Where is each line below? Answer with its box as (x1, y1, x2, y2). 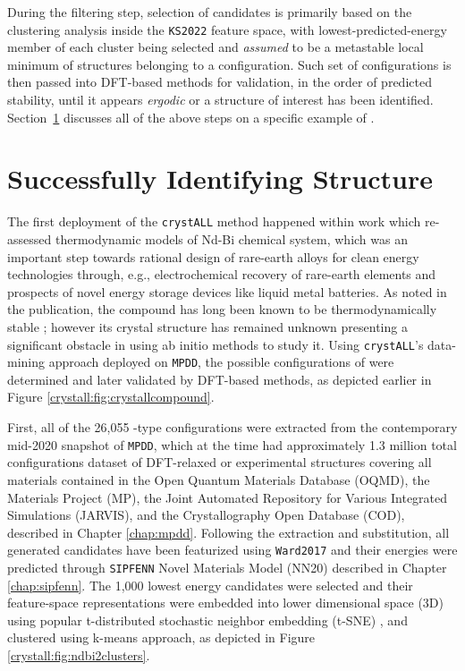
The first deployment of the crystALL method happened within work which (7, 212, 421, 231)
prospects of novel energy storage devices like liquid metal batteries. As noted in (7, 282, 447, 301)
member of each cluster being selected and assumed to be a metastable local (7, 38, 424, 56)
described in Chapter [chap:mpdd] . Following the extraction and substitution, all (7, 522, 450, 541)
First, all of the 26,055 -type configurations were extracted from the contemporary (7, 418, 458, 437)
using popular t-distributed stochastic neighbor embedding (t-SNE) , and (7, 610, 408, 629)
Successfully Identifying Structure (7, 160, 433, 197)
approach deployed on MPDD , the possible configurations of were (48, 352, 394, 371)
